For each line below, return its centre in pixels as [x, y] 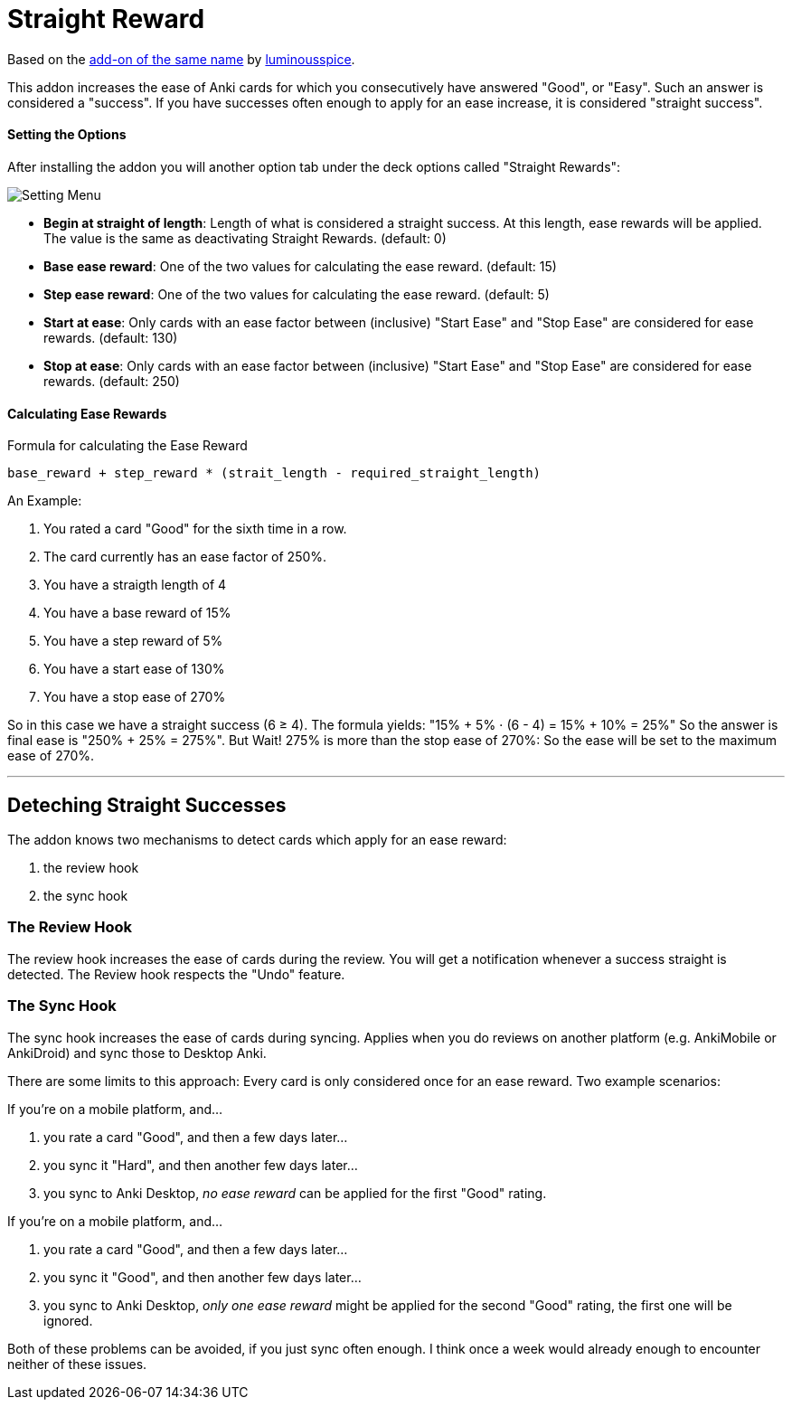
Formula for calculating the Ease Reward [127, 446]
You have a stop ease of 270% [135, 697]
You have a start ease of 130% [134, 669]
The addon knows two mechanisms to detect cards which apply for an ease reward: [257, 840]
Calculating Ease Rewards [87, 413]
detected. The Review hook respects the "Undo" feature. [176, 974]
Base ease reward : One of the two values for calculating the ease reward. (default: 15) [300, 266]
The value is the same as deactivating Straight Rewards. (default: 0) [245, 238]
